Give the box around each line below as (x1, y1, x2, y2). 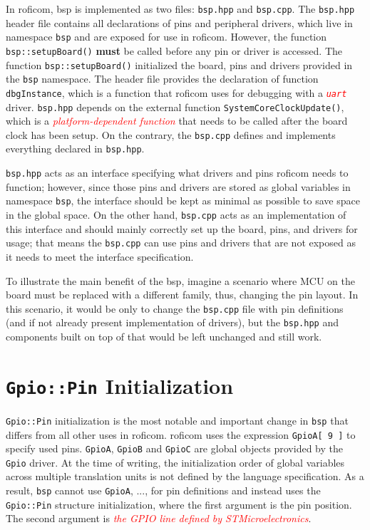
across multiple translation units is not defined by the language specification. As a (6, 469, 364, 484)
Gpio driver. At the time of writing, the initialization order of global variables (6, 454, 345, 469)
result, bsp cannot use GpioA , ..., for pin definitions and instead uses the (6, 483, 321, 498)
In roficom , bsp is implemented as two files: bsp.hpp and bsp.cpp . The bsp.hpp (6, 1, 355, 16)
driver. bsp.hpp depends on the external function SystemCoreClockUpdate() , (6, 99, 344, 114)
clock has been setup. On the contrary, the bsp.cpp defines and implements (6, 127, 336, 142)
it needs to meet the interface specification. (6, 249, 194, 264)
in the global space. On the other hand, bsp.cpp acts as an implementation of (6, 207, 346, 222)
